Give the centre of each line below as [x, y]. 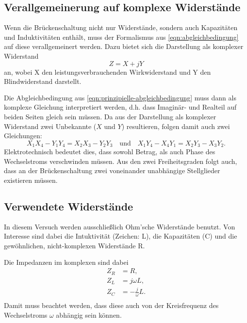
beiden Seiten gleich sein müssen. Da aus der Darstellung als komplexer [110, 116]
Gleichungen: [23, 136]
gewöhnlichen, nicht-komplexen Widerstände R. [74, 245]
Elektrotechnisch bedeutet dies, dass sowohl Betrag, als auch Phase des [110, 152]
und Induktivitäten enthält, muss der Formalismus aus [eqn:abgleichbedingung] [121, 37]
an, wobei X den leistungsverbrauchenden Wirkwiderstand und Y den [107, 72]
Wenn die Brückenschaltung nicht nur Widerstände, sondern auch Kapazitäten [121, 27]
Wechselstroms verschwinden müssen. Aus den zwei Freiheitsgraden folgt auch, [121, 161]
